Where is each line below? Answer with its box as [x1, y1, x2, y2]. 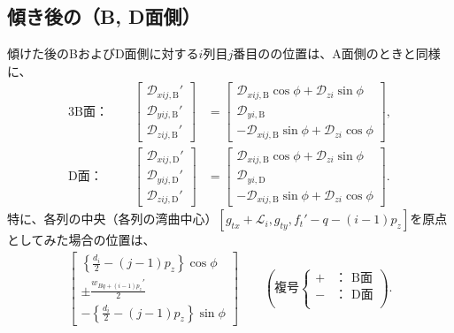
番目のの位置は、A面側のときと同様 [233, 44, 441, 63]
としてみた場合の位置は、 [7, 231, 156, 249]
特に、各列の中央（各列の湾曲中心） [7, 209, 218, 228]
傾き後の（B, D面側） [7, 3, 201, 30]
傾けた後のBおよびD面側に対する [7, 44, 199, 63]
